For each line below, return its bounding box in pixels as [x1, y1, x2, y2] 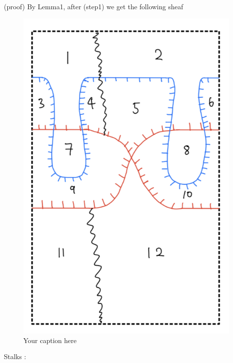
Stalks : [4, 351, 26, 362]
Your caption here [23, 335, 77, 345]
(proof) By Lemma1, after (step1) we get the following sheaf [4, 1, 183, 11]
